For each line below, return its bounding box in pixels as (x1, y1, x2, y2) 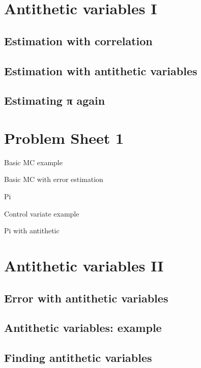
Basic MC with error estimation (4, 174, 103, 185)
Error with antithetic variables (4, 290, 168, 305)
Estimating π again (4, 93, 105, 108)
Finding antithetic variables (4, 350, 152, 365)
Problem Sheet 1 (4, 127, 124, 148)
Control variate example (4, 208, 79, 219)
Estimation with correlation (4, 33, 153, 48)
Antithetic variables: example (4, 320, 162, 335)
